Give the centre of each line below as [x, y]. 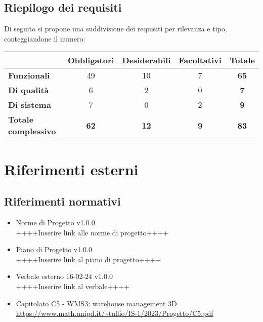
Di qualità [29, 90]
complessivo [32, 131]
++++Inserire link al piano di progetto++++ [89, 259]
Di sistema [30, 105]
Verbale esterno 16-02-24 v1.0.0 [64, 276]
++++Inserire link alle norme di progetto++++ [92, 232]
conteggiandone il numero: [45, 38]
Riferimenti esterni [71, 169]
